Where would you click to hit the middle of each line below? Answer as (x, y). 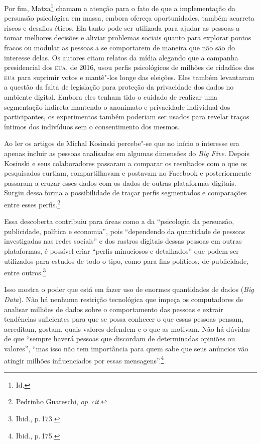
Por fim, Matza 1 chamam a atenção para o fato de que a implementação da (120, 7)
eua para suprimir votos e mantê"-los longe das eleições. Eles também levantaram (129, 77)
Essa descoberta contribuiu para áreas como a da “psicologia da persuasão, (119, 221)
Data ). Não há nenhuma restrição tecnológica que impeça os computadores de (124, 299)
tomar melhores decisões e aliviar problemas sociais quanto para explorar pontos (128, 38)
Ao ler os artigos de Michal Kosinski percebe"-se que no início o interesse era (122, 143)
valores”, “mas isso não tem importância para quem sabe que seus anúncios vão (126, 348)
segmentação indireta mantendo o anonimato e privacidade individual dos (117, 106)
